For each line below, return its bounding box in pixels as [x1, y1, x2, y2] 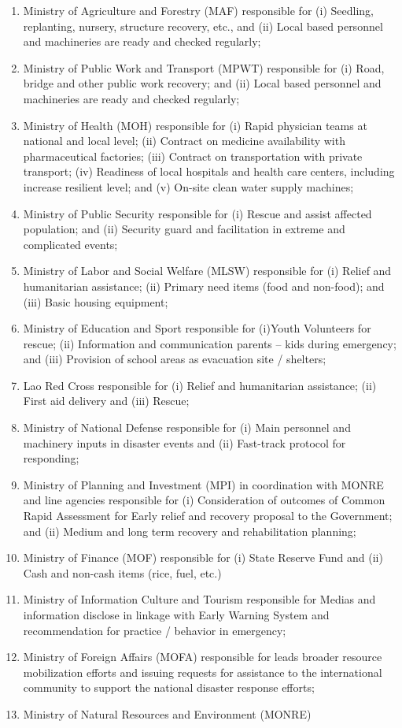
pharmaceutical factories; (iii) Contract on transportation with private [23, 147, 363, 164]
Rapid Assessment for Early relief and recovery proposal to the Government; [23, 507, 393, 524]
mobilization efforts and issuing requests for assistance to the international [23, 663, 382, 680]
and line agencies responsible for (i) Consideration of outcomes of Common [23, 492, 385, 508]
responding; [23, 450, 79, 466]
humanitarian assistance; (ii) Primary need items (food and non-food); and [23, 277, 385, 294]
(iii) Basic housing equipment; [23, 293, 168, 310]
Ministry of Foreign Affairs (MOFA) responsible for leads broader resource [23, 648, 382, 665]
